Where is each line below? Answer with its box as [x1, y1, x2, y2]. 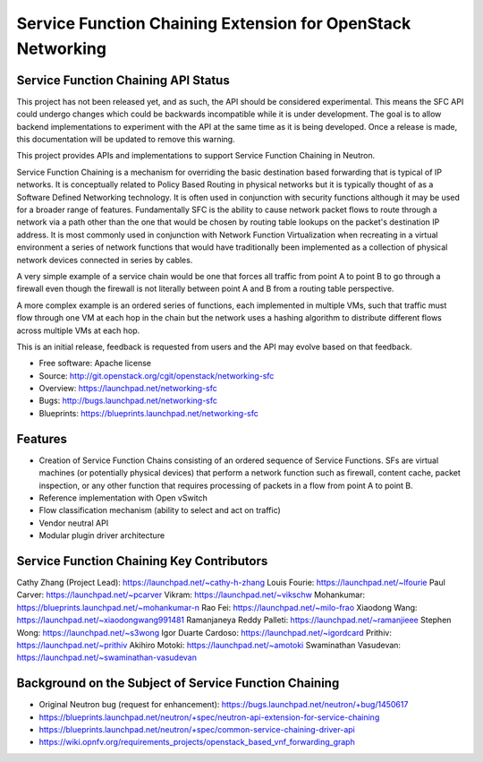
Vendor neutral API [38, 518, 109, 528]
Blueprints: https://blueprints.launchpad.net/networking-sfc [38, 407, 259, 418]
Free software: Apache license [38, 358, 152, 369]
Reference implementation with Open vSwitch [38, 492, 208, 503]
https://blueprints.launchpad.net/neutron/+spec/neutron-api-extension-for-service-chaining [38, 712, 380, 723]
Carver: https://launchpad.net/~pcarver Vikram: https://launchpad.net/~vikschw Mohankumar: [16, 589, 366, 600]
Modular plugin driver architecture [38, 530, 165, 541]
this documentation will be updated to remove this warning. [16, 134, 236, 145]
